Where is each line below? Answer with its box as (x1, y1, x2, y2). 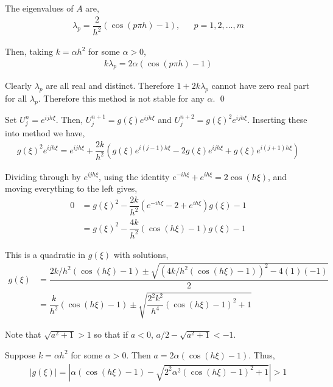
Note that (5, 328, 41, 341)
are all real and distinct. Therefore (46, 79, 174, 92)
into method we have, (5, 127, 85, 139)
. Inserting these (247, 113, 307, 126)
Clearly (5, 79, 32, 92)
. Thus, (248, 348, 275, 361)
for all (5, 92, 27, 105)
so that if (94, 328, 128, 341)
